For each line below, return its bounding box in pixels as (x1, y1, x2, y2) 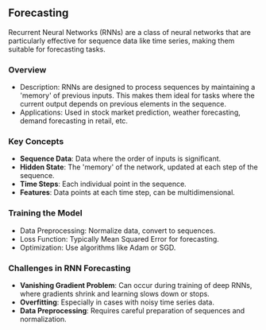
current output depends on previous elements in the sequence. (19, 99, 226, 109)
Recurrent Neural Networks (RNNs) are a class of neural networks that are (8, 27, 252, 37)
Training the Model (8, 208, 83, 219)
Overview (8, 64, 47, 75)
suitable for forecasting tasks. (8, 44, 106, 54)
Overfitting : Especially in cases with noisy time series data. (19, 297, 214, 307)
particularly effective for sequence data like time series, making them (8, 36, 235, 45)
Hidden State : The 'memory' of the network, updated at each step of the (19, 162, 258, 172)
